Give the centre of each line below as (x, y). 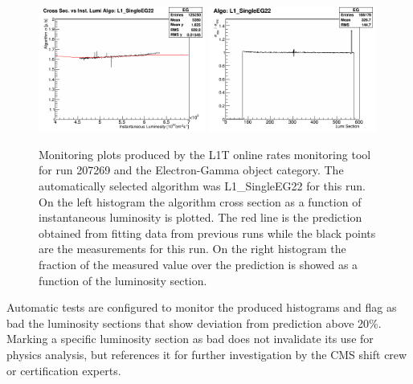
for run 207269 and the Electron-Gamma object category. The (191, 170)
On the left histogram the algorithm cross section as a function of (200, 201)
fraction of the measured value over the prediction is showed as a (198, 264)
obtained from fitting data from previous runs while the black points (207, 233)
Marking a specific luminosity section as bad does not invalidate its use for (190, 339)
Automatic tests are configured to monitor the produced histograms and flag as (202, 307)
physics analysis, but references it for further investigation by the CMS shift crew (207, 354)
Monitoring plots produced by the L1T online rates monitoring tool (205, 154)
